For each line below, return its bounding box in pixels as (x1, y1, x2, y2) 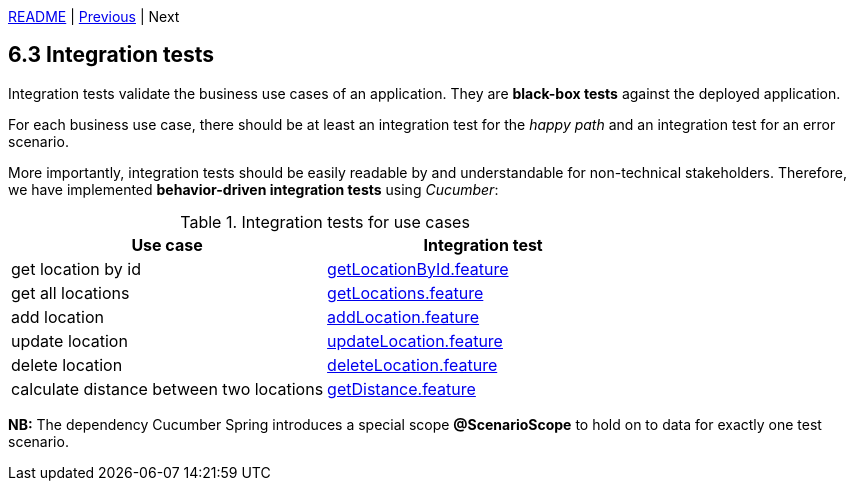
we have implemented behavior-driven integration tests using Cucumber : (8, 180, 499, 198)
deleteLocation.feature (327, 354, 498, 375)
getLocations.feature (327, 282, 484, 303)
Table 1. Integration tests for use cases (180, 211, 470, 232)
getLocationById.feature (327, 258, 509, 279)
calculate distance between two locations (11, 378, 324, 399)
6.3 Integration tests (8, 42, 215, 68)
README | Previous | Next (8, 8, 180, 25)
